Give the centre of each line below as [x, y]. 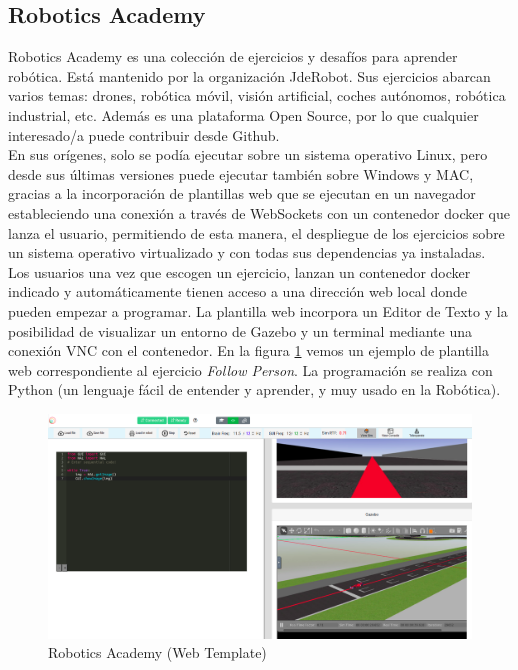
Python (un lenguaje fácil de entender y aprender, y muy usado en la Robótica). [254, 389]
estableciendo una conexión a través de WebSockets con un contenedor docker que [259, 212]
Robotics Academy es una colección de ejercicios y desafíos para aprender [233, 56]
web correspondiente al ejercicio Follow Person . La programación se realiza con [250, 369]
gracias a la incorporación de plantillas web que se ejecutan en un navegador [242, 193]
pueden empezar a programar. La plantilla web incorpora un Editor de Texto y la [258, 310]
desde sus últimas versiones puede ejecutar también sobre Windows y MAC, [241, 173]
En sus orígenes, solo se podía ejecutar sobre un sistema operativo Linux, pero [248, 154]
